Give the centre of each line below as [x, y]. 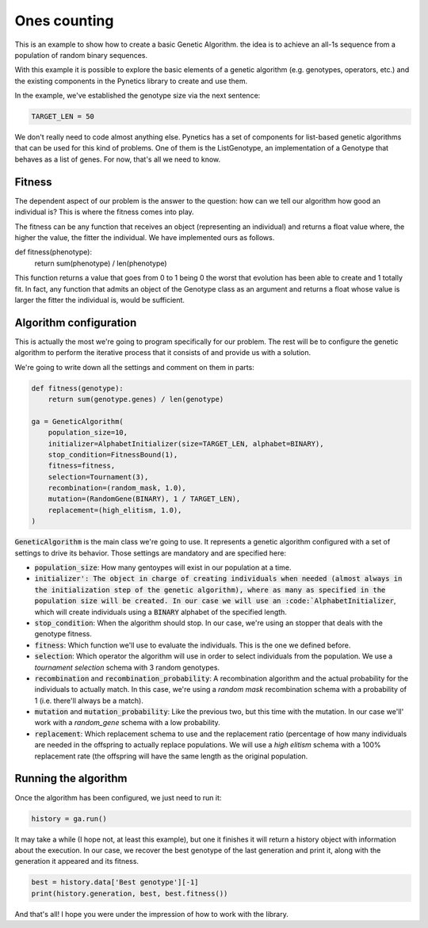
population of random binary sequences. [81, 55]
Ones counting [64, 21]
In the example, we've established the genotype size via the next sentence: [138, 96]
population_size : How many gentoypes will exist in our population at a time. [163, 567]
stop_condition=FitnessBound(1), [113, 454]
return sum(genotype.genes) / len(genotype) [136, 399]
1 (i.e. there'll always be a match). [89, 701]
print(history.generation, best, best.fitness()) [130, 893]
